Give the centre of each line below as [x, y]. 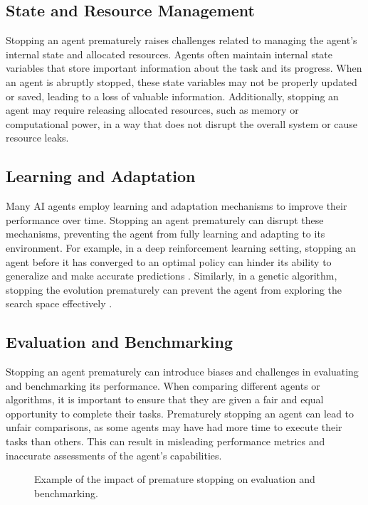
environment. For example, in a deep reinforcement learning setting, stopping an [181, 247]
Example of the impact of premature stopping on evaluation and [175, 479]
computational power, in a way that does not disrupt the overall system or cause [182, 123]
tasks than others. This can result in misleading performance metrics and [165, 441]
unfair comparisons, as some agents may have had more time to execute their [174, 427]
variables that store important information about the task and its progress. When [184, 68]
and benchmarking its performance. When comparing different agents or [163, 385]
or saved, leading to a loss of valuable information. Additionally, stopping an [172, 96]
